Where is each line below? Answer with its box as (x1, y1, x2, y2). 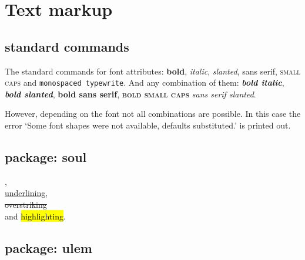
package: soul (5, 148, 87, 166)
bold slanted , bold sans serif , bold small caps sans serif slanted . (5, 87, 256, 100)
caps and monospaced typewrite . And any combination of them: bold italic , (5, 76, 284, 89)
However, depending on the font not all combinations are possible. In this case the (5, 107, 301, 120)
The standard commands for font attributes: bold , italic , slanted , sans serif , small (5, 65, 301, 77)
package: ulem (5, 238, 92, 256)
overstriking (5, 198, 47, 210)
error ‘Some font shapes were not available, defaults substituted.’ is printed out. (5, 119, 291, 131)
